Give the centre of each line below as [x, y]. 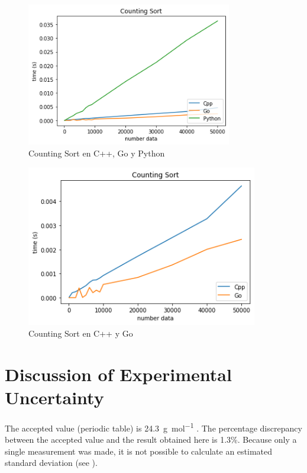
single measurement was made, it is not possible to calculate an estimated [139, 451]
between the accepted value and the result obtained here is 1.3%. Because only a [151, 440]
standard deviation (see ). [51, 463]
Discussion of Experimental [118, 374]
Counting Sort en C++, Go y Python [97, 153]
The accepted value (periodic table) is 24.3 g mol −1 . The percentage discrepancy [153, 427]
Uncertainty [54, 397]
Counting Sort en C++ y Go [81, 333]
